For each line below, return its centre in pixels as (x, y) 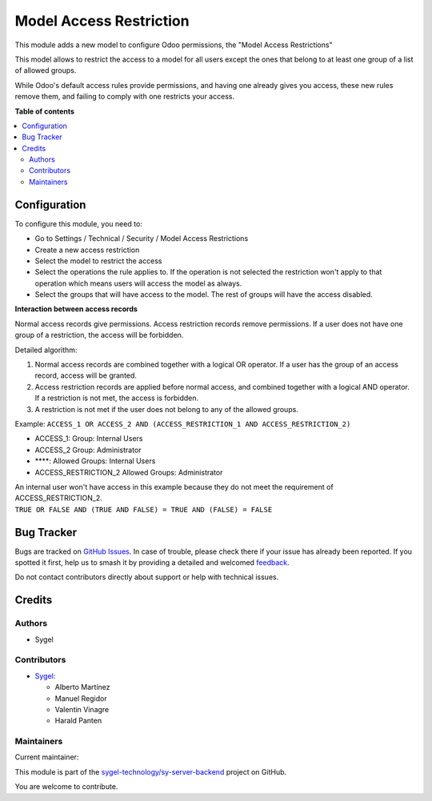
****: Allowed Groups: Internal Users (95, 461)
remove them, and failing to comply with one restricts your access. (125, 97)
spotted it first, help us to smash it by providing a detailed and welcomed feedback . (152, 563)
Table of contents (45, 111)
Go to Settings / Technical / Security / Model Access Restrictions (142, 238)
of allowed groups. (46, 70)
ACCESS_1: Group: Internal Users (89, 439)
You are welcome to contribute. (66, 787)
